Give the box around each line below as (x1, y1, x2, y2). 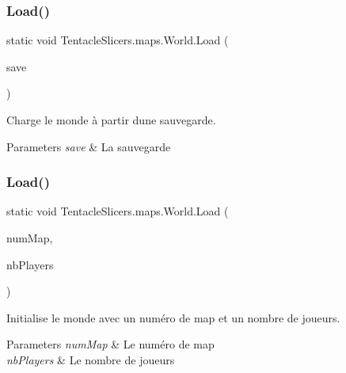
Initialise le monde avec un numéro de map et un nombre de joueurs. (6, 309, 340, 325)
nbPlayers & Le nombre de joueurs (6, 351, 175, 367)
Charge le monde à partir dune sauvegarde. (6, 112, 216, 128)
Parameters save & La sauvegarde (6, 138, 171, 154)
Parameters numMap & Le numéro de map (6, 336, 215, 352)
